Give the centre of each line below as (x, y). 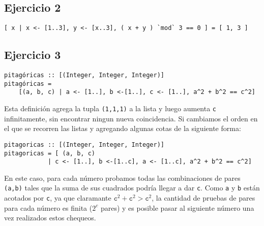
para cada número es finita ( (48, 207)
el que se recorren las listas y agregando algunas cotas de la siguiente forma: (123, 128)
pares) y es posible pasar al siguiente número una (177, 207)
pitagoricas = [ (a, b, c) (50, 153)
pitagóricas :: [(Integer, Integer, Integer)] (84, 75)
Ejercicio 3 (33, 55)
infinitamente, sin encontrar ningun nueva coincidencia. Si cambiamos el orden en (131, 118)
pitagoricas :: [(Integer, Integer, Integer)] (84, 144)
